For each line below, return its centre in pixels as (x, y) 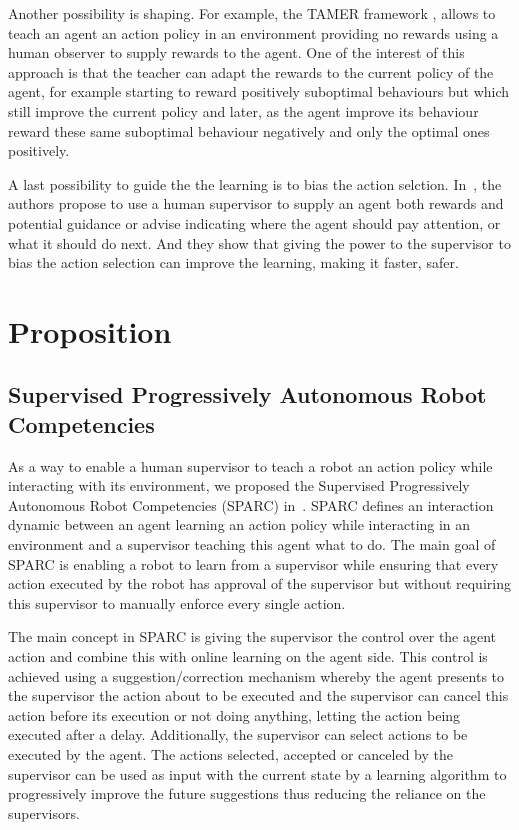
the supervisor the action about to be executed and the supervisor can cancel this (258, 695)
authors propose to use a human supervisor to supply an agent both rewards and (256, 203)
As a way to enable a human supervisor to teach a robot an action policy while (250, 465)
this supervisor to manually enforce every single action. (177, 602)
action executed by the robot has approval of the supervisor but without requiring (259, 583)
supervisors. (44, 812)
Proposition (90, 330)
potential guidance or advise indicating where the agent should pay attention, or (254, 222)
